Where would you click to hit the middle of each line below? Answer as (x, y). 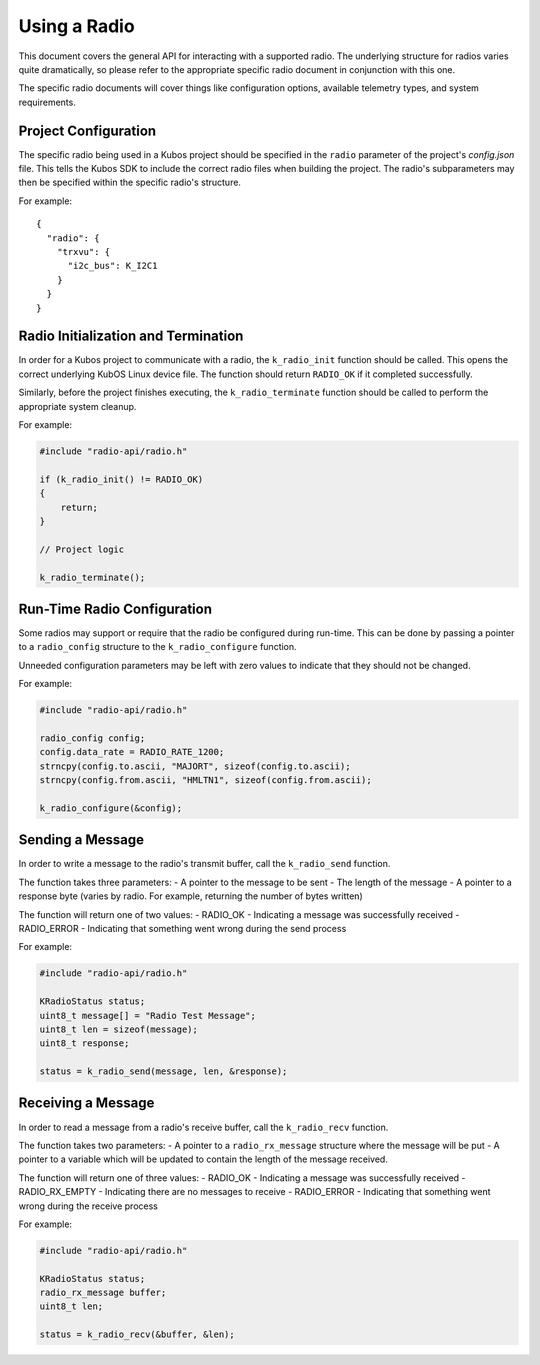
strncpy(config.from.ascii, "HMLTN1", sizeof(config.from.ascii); (205, 780)
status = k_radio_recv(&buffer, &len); (137, 1334)
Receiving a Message (86, 1103)
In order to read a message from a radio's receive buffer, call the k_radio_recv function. (203, 1127)
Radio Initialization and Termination (131, 336)
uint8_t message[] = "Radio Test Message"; (148, 1015)
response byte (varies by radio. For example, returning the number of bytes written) (191, 896)
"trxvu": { (83, 251)
